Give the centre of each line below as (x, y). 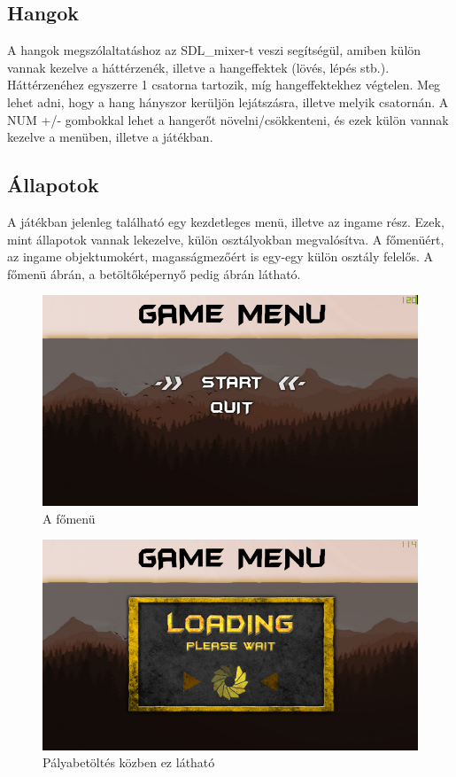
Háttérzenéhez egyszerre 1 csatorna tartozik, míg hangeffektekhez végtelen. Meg (224, 85)
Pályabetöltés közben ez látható (129, 762)
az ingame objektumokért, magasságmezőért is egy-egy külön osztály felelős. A (220, 256)
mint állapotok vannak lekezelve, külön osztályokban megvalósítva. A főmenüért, (226, 239)
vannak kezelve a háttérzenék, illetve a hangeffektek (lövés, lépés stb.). (198, 67)
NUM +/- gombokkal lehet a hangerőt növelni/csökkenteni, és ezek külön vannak (228, 119)
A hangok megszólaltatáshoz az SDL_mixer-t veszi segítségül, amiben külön (214, 50)
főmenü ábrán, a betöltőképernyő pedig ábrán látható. (154, 273)
